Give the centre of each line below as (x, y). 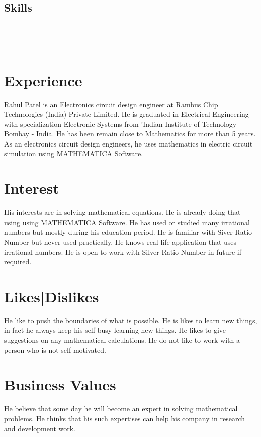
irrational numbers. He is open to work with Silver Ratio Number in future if (123, 251)
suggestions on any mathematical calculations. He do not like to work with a (122, 340)
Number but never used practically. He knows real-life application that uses (120, 241)
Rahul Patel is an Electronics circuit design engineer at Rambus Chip (111, 104)
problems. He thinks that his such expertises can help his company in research (125, 418)
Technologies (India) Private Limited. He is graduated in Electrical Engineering (126, 114)
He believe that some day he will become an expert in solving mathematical (121, 409)
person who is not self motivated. (55, 350)
